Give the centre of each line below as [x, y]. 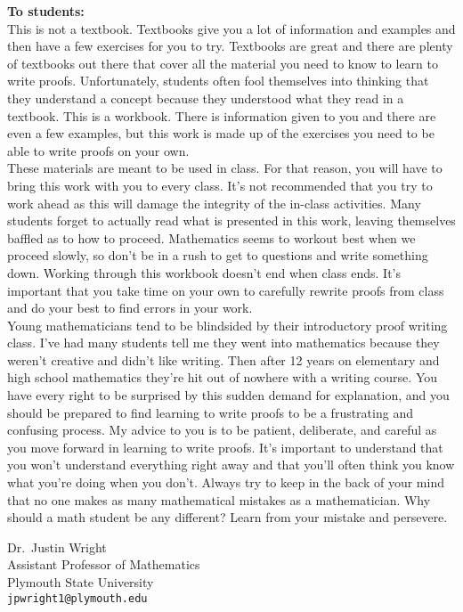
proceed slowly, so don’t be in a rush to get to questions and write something [218, 255]
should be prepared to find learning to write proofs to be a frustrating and [210, 412]
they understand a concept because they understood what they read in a [206, 98]
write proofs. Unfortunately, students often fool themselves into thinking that [218, 81]
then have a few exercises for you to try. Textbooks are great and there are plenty [230, 46]
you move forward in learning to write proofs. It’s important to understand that [225, 447]
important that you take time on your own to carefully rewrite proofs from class [226, 290]
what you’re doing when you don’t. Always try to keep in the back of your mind [226, 482]
